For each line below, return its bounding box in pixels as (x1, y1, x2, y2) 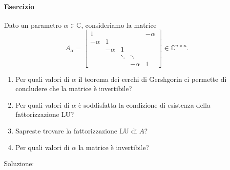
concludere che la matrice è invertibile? (15, 83, 132, 94)
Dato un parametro (4, 19, 62, 30)
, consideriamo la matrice (81, 19, 157, 30)
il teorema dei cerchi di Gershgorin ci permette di (78, 74, 227, 84)
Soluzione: (4, 158, 34, 169)
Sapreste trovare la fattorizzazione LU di (15, 125, 137, 135)
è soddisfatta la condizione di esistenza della (78, 99, 210, 110)
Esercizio (4, 1, 35, 11)
